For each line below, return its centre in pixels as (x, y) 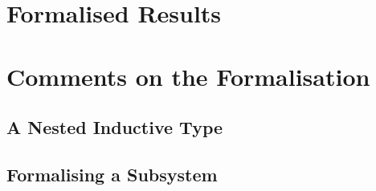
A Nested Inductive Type (115, 127)
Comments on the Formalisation (188, 76)
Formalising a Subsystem (112, 174)
